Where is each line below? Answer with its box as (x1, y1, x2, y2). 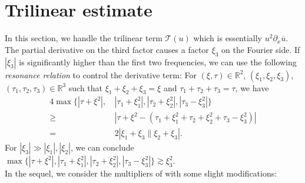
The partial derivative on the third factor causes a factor (5, 43, 209, 55)
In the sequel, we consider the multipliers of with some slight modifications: (5, 167, 277, 179)
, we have (235, 81, 269, 94)
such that (68, 81, 103, 94)
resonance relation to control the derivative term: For (5, 68, 197, 81)
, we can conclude (70, 141, 134, 154)
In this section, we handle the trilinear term (5, 32, 163, 44)
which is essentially (193, 32, 262, 44)
